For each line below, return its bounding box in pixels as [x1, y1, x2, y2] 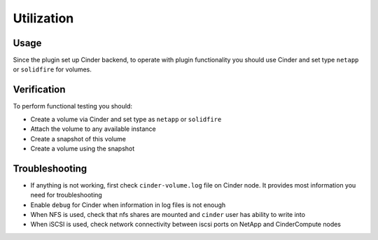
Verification [13, 84, 66, 96]
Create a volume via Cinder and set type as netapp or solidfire [30, 115, 222, 123]
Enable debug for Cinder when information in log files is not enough [30, 200, 226, 209]
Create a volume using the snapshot [30, 144, 135, 153]
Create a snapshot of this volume [30, 134, 126, 143]
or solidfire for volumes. [13, 65, 92, 73]
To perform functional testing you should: [13, 102, 133, 111]
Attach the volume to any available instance [30, 125, 157, 133]
